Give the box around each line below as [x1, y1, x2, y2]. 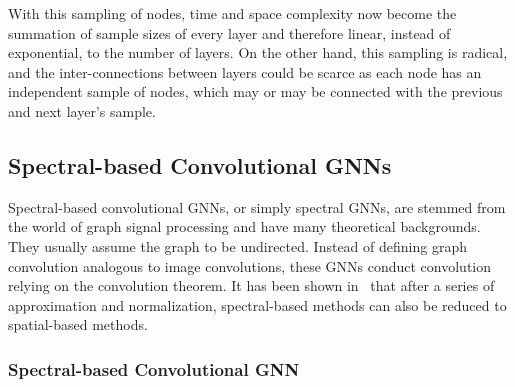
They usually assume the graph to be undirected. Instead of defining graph [8, 235, 467, 256]
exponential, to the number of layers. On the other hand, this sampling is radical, [8, 42, 508, 63]
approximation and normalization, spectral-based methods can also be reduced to [8, 294, 507, 315]
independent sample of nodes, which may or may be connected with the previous [8, 81, 503, 102]
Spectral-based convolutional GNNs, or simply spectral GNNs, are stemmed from [8, 196, 506, 217]
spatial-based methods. [8, 314, 148, 335]
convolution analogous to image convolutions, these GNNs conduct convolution [8, 255, 492, 276]
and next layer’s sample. [8, 100, 156, 121]
